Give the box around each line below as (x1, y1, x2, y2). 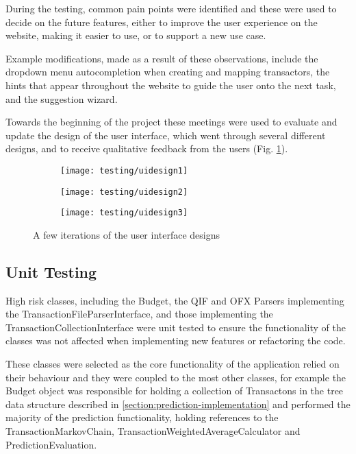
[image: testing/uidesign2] (60, 187, 188, 197)
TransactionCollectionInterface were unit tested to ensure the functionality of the (5, 320, 346, 334)
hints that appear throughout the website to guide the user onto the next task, (5, 77, 336, 92)
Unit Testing (5, 261, 97, 282)
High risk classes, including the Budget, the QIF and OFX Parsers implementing (5, 293, 344, 307)
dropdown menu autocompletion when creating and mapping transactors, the (5, 64, 330, 79)
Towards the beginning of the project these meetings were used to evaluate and (5, 115, 338, 129)
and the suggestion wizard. (5, 91, 118, 106)
